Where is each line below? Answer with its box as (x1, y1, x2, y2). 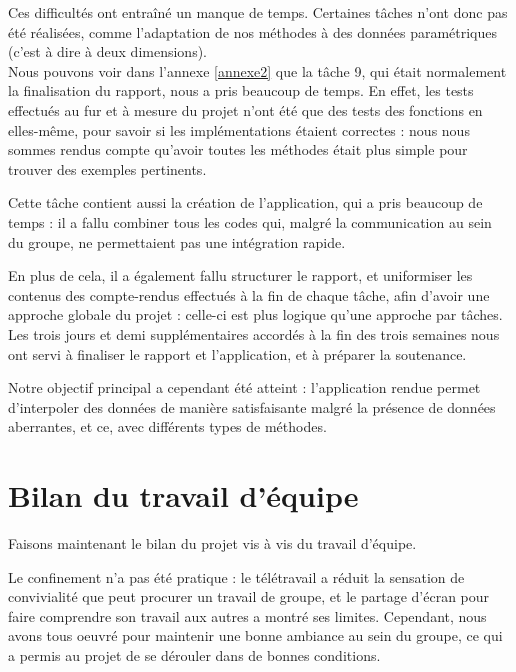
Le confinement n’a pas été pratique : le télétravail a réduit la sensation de (8, 566, 465, 587)
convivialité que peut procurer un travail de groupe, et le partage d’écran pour (8, 586, 490, 607)
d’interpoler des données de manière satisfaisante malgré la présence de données (8, 396, 496, 417)
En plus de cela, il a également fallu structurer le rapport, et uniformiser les (8, 265, 473, 286)
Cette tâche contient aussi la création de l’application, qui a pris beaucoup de (8, 192, 483, 213)
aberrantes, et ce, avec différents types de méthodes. (8, 416, 327, 437)
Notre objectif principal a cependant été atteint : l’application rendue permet (8, 377, 481, 398)
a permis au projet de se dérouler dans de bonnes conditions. (8, 644, 381, 665)
